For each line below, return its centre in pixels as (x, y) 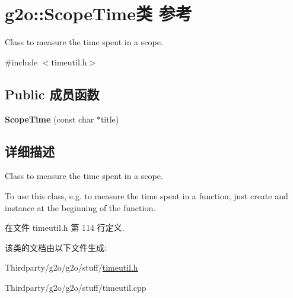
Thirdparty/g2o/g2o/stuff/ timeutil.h (71, 267)
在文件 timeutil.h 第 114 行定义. (65, 228)
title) (110, 119)
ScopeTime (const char (50, 119)
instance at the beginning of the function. (80, 207)
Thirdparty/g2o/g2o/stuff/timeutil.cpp (76, 287)
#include (21, 62)
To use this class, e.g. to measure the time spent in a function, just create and (146, 195)
